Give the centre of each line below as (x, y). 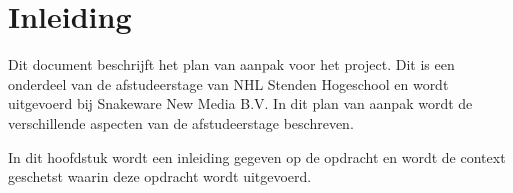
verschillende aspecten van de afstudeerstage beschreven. (181, 122)
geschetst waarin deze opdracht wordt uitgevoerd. (160, 176)
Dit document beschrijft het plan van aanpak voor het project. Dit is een (231, 64)
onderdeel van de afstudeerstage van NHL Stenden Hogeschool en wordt (228, 83)
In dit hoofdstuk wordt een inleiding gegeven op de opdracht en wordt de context (257, 156)
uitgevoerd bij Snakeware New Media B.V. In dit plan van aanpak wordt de (240, 103)
